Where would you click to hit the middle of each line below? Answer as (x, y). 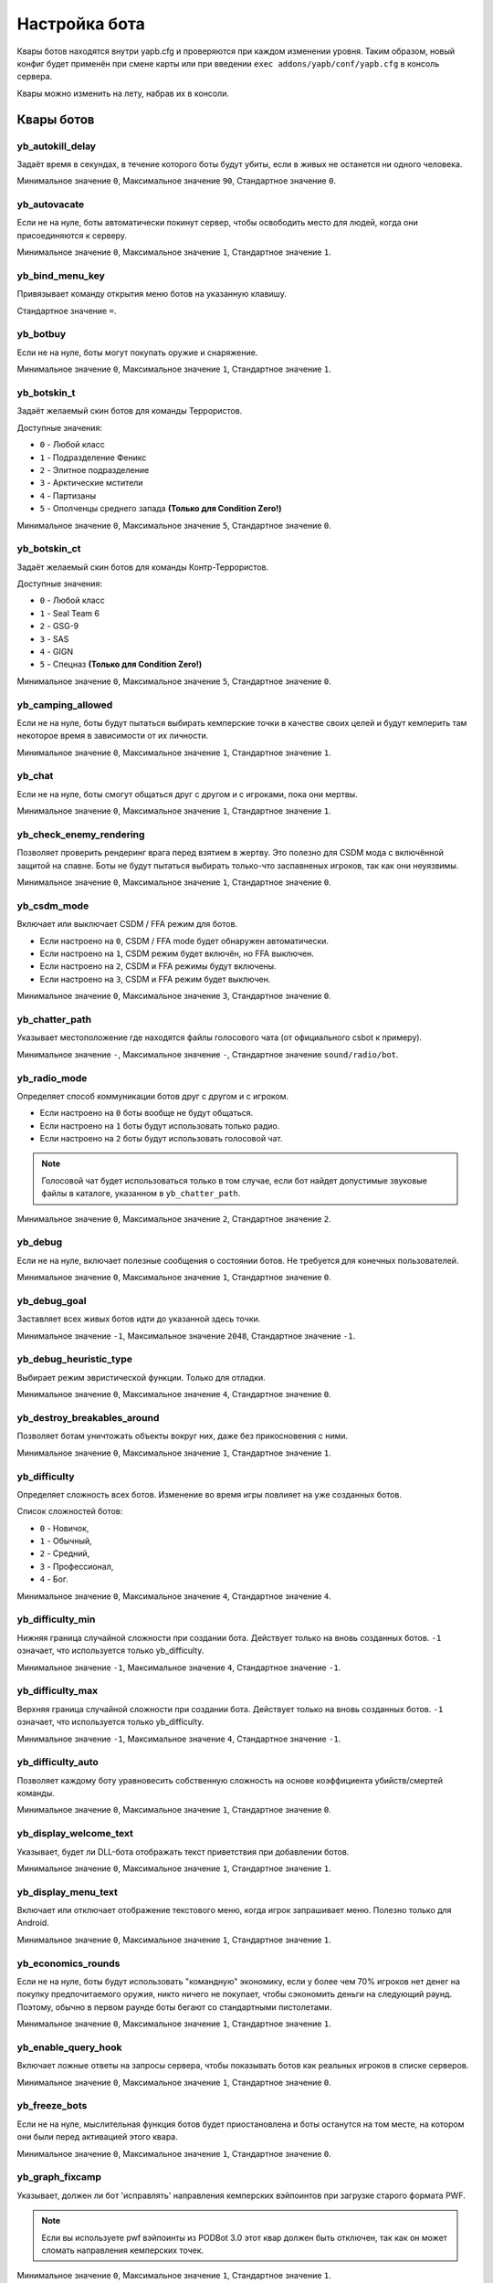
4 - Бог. (54, 1579)
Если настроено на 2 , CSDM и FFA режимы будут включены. (158, 966)
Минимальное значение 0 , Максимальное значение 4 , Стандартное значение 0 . (174, 1394)
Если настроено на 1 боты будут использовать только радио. (160, 1126)
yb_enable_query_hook (69, 2047)
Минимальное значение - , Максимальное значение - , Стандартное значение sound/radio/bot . (208, 1054)
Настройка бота (81, 24)
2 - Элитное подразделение (94, 469)
